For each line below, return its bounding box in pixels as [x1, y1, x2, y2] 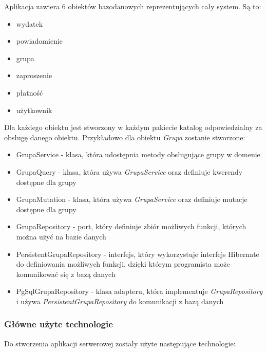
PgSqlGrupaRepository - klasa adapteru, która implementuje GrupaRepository [16, 286, 263, 297]
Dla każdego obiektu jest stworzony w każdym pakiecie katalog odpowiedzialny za [4, 122, 262, 133]
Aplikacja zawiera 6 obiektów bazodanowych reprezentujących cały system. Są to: [4, 1, 261, 11]
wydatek [16, 18, 43, 29]
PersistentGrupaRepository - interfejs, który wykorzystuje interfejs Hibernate [16, 248, 259, 259]
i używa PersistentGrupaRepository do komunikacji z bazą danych [16, 295, 224, 306]
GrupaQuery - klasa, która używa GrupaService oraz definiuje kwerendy [16, 166, 243, 177]
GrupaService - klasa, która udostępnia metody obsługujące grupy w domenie [16, 149, 260, 160]
